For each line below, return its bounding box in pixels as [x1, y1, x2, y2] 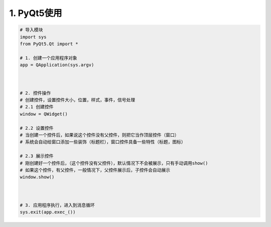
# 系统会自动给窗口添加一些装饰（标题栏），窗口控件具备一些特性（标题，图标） [20, 139, 186, 145]
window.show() [20, 174, 55, 180]
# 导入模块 [20, 27, 43, 33]
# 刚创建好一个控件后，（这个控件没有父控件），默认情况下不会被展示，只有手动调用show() [20, 160, 208, 166]
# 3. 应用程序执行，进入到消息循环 [20, 202, 95, 208]
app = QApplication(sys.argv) [20, 62, 94, 68]
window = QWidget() [20, 111, 68, 117]
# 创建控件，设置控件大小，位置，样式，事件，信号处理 [20, 97, 135, 103]
